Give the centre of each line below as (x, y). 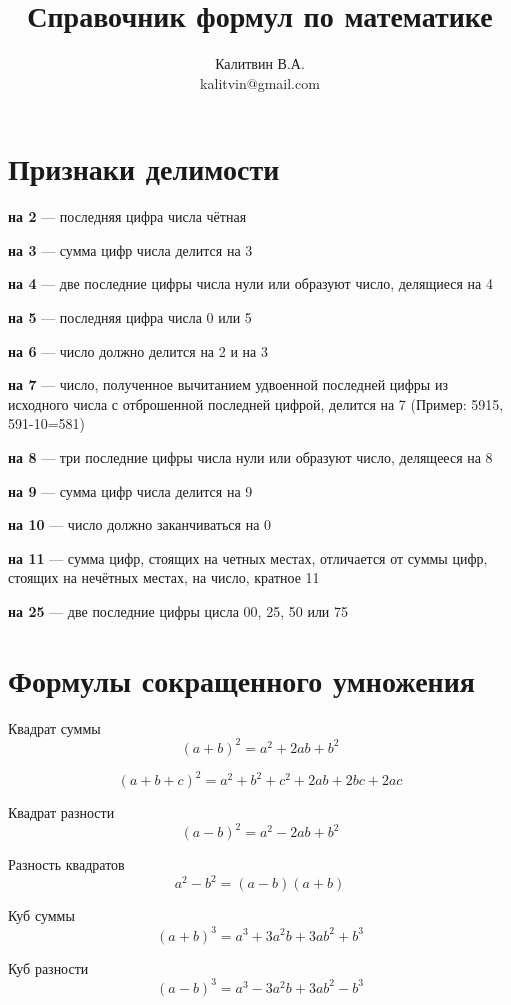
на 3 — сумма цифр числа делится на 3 (130, 249)
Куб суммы (41, 915)
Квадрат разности (61, 812)
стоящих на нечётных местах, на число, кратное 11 (164, 577)
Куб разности (48, 967)
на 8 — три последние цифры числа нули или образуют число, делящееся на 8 (250, 457)
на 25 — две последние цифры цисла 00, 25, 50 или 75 (178, 610)
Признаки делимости (144, 168)
